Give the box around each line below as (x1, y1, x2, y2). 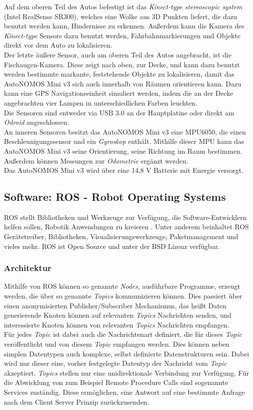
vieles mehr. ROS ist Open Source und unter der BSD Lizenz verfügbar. (4, 241, 220, 251)
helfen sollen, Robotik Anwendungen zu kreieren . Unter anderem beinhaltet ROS (4, 221, 249, 232)
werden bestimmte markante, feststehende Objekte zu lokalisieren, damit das (4, 69, 235, 79)
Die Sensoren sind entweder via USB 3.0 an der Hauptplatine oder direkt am (4, 107, 234, 117)
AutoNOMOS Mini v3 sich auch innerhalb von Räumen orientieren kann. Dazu (4, 78, 241, 88)
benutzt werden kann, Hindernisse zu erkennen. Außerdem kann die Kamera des (4, 21, 245, 31)
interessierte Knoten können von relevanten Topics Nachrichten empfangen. (4, 319, 230, 329)
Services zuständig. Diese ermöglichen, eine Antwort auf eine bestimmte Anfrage (4, 387, 245, 397)
